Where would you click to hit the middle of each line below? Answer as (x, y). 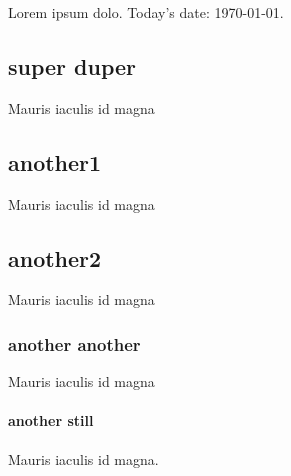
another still (51, 420)
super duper (72, 65)
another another (74, 343)
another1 (55, 161)
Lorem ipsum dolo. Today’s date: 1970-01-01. (146, 12)
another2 (55, 257)
